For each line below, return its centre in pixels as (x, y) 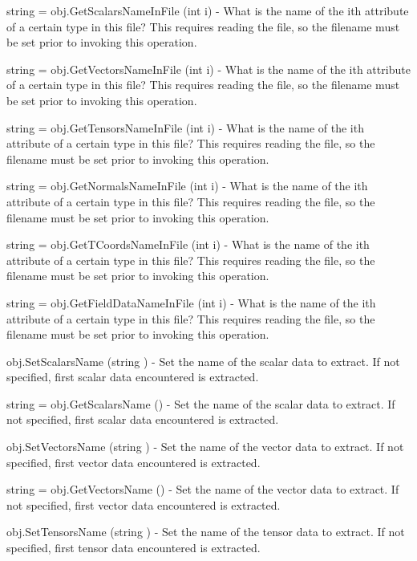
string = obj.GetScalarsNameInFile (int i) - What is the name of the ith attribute (208, 10)
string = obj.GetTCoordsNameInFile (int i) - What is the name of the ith (188, 244)
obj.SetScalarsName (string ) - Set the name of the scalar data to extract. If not (203, 361)
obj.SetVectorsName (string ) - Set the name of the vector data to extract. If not (205, 447)
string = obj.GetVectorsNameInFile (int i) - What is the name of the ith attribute (208, 69)
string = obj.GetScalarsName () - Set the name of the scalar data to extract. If (201, 403)
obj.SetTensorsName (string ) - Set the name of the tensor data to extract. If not (206, 532)
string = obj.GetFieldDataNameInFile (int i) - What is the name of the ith (191, 302)
